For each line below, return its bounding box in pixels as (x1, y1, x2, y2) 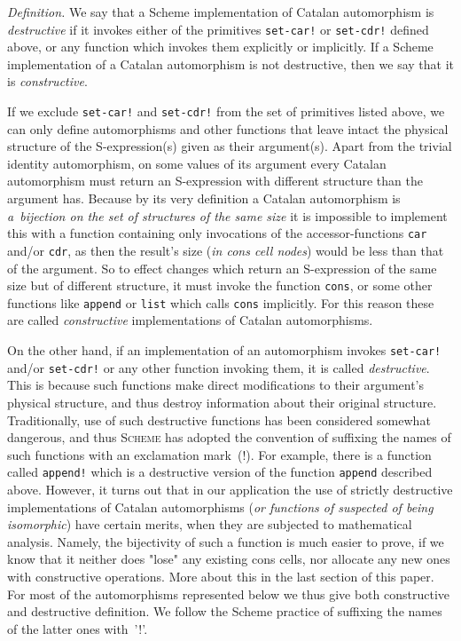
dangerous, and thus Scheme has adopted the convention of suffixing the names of (7, 428, 451, 447)
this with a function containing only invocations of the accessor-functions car (7, 224, 427, 242)
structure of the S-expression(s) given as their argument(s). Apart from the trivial (7, 137, 452, 155)
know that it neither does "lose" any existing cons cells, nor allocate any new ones (7, 550, 450, 568)
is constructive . (7, 72, 88, 91)
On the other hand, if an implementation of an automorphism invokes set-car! (7, 341, 441, 360)
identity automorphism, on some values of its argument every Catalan (7, 154, 387, 172)
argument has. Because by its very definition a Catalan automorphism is (7, 189, 401, 208)
